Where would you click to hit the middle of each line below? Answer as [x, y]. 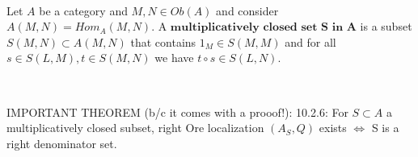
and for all [310, 41]
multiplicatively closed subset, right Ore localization [135, 128]
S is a [385, 128]
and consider [247, 10]
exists [333, 128]
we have [174, 58]
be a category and [83, 10]
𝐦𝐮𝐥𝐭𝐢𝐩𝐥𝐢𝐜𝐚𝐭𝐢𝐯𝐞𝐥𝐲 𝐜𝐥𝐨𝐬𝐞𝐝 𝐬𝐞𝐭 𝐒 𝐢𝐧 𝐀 [263, 28]
